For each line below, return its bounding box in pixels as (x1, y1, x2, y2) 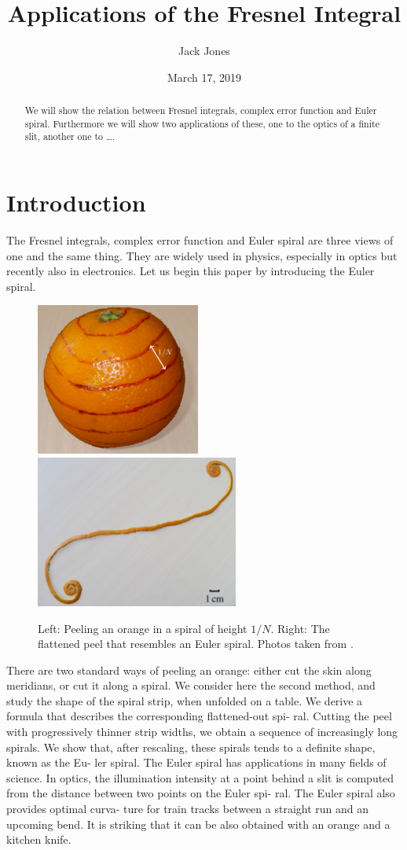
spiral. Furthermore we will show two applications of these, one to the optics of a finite (24, 116, 379, 130)
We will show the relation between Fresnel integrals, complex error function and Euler (24, 104, 377, 117)
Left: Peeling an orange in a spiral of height (38, 620, 247, 636)
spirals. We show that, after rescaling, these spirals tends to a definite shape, (6, 738, 376, 755)
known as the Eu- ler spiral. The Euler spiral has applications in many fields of (6, 754, 387, 771)
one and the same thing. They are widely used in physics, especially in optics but (6, 247, 398, 263)
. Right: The (270, 620, 330, 636)
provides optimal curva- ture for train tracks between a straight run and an (6, 800, 369, 817)
